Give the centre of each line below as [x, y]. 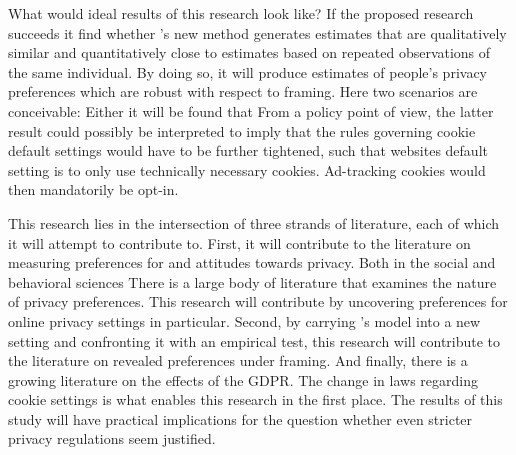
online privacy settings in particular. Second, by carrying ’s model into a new [244, 320]
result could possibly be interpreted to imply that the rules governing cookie [242, 130]
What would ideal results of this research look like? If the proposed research [241, 13]
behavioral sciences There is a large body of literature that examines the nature [252, 281]
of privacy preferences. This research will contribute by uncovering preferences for [258, 301]
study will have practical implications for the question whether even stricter [240, 418]
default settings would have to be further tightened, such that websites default [248, 150]
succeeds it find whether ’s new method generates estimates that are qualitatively [257, 32]
